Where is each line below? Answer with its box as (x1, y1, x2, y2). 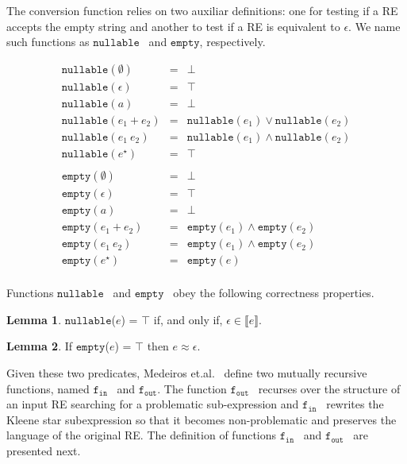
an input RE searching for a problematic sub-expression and (6, 396, 299, 412)
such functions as (6, 33, 90, 50)
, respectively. (199, 33, 266, 50)
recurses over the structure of (258, 380, 401, 396)
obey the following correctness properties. (173, 284, 374, 301)
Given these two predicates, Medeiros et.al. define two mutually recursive (6, 365, 367, 381)
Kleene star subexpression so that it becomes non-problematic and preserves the (6, 411, 397, 427)
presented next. (6, 442, 81, 458)
